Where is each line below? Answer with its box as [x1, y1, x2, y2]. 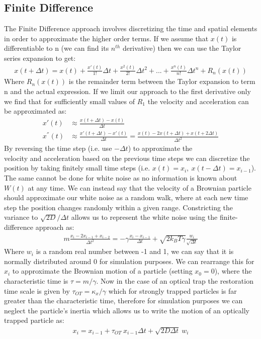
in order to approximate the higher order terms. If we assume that [4, 33, 209, 43]
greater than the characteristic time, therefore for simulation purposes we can [4, 295, 243, 306]
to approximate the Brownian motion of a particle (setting [12, 266, 193, 276]
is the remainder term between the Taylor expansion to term [68, 76, 255, 87]
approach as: [35, 221, 74, 232]
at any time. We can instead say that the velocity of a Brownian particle [28, 182, 251, 193]
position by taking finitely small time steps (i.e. [4, 162, 150, 173]
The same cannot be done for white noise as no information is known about [4, 172, 237, 183]
